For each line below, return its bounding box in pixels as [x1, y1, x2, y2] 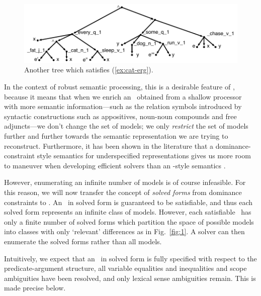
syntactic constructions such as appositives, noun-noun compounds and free [4, 111, 237, 121]
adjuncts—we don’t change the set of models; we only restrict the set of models [4, 121, 248, 131]
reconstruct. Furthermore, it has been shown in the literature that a [4, 140, 214, 151]
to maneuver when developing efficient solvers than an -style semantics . [4, 160, 226, 170]
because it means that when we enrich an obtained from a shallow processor [4, 91, 242, 102]
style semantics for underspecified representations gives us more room [37, 150, 251, 161]
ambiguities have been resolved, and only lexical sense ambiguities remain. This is [4, 272, 256, 283]
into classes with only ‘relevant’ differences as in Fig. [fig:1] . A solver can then [4, 226, 245, 237]
